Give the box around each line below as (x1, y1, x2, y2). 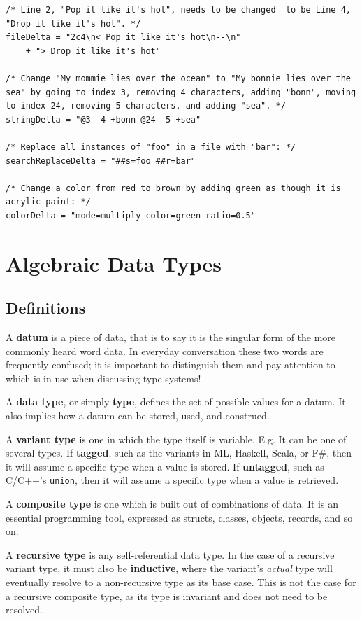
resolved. (6, 602, 43, 617)
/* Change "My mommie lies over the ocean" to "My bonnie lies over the (6, 73, 351, 83)
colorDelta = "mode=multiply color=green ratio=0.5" (6, 210, 256, 221)
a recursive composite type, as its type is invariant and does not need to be (6, 588, 328, 603)
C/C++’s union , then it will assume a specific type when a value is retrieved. (6, 473, 339, 487)
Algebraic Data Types (6, 249, 222, 277)
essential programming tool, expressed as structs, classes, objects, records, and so (6, 510, 353, 524)
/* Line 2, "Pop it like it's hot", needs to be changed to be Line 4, (6, 5, 351, 15)
